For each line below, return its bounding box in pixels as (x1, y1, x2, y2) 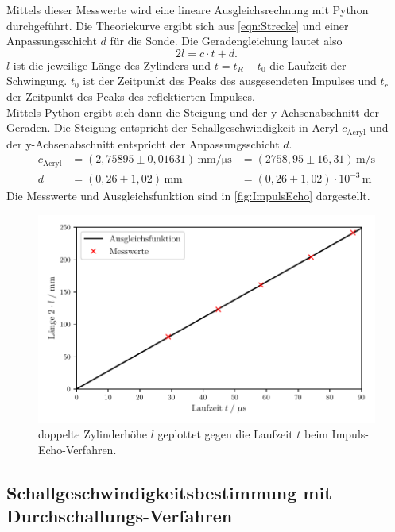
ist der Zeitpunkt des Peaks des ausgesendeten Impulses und (83, 72, 377, 89)
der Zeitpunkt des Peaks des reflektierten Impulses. (6, 87, 255, 104)
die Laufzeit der (269, 56, 347, 73)
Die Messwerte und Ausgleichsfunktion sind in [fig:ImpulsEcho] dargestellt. (6, 187, 370, 204)
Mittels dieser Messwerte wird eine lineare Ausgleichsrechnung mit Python (6, 2, 369, 17)
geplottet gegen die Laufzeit (157, 426, 293, 442)
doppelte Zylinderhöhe (38, 426, 147, 442)
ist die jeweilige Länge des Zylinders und (13, 56, 211, 73)
